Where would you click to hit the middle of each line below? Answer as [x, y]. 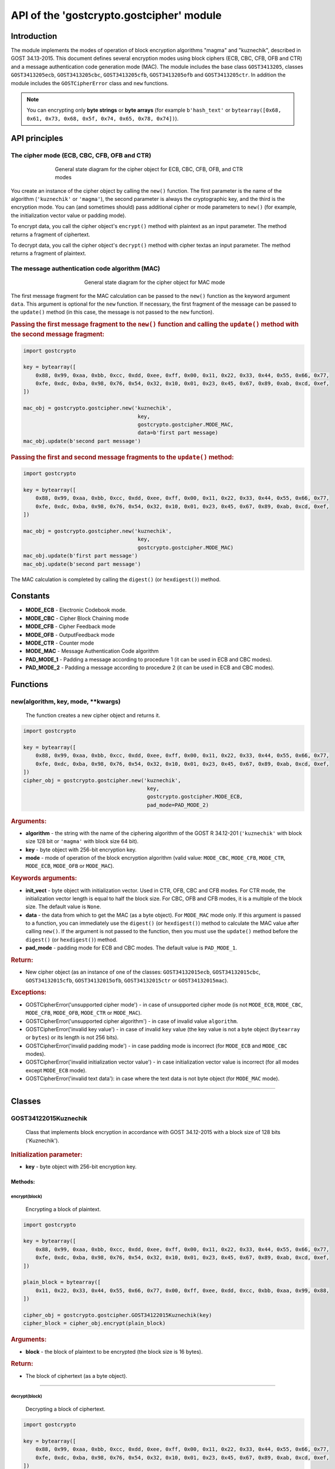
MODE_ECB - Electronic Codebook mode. [76, 610]
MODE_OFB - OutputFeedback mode [70, 635]
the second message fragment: [58, 334]
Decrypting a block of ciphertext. [65, 1409]
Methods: [23, 1182]
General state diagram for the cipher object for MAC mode [155, 283]
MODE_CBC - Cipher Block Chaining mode [77, 618]
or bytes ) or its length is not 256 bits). [72, 1038]
